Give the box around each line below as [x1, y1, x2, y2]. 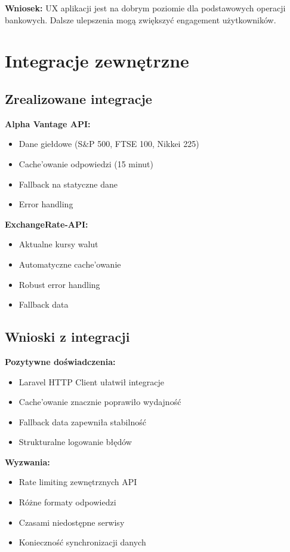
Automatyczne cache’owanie [18, 257, 121, 270]
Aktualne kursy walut [18, 238, 98, 250]
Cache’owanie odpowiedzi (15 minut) [18, 157, 153, 170]
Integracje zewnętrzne [5, 48, 189, 73]
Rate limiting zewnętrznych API [18, 476, 137, 488]
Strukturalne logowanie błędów [18, 436, 132, 448]
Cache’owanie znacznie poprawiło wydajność [18, 395, 181, 408]
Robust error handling [18, 278, 100, 290]
